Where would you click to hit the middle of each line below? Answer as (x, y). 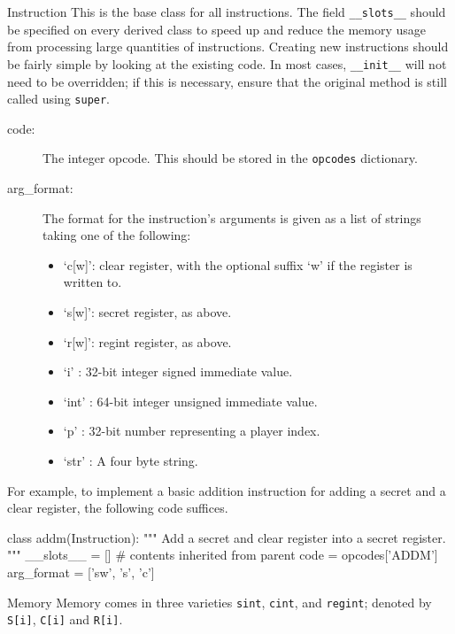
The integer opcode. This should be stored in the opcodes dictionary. (230, 158)
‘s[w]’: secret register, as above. (147, 311)
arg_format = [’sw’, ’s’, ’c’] (81, 572)
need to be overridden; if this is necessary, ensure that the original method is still (227, 81)
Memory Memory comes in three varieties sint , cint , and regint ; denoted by (220, 602)
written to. (93, 282)
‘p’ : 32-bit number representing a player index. (192, 431)
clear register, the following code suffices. (118, 508)
